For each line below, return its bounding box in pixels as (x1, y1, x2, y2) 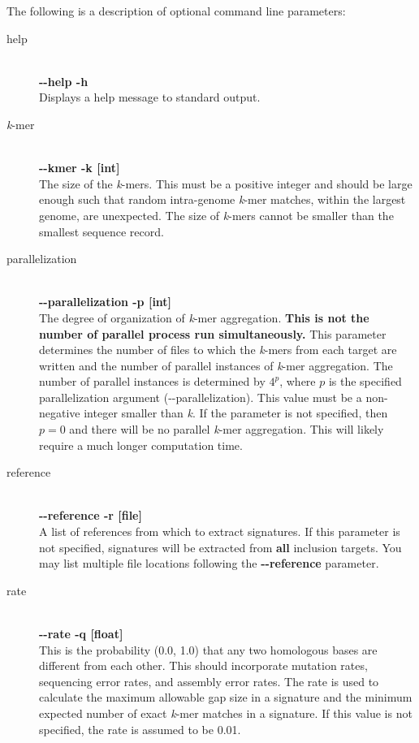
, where (279, 373, 316, 390)
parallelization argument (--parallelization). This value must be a (39, 388, 362, 405)
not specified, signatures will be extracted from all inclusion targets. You (39, 538, 402, 555)
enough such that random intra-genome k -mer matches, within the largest (39, 191, 406, 208)
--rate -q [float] (39, 625, 123, 641)
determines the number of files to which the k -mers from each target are (39, 341, 397, 358)
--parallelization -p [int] (39, 293, 172, 310)
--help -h (39, 72, 89, 89)
